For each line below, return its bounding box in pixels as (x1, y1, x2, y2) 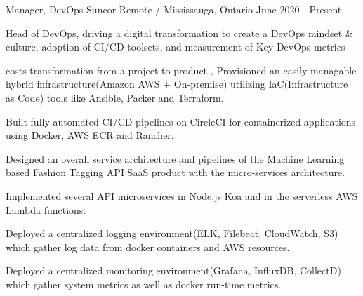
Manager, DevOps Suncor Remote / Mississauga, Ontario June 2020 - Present (6, 2, 342, 16)
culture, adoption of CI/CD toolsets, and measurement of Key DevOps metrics (6, 39, 345, 54)
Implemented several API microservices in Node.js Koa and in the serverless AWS (6, 188, 358, 203)
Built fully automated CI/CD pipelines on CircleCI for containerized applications (6, 114, 356, 128)
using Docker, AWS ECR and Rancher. (6, 128, 174, 142)
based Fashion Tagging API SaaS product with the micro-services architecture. (6, 165, 345, 180)
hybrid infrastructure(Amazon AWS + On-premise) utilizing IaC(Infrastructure (6, 76, 348, 91)
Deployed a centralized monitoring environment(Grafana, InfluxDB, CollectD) (6, 263, 341, 278)
